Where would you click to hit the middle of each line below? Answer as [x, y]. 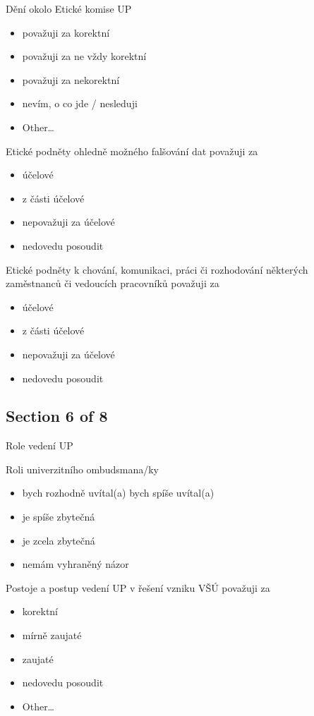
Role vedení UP [40, 445]
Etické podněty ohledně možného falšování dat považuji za [132, 151]
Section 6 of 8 [57, 416]
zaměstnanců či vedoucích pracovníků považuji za [113, 283]
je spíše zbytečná [59, 517]
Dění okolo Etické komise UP [69, 8]
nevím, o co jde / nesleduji [80, 103]
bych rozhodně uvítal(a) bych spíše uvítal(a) [118, 493]
